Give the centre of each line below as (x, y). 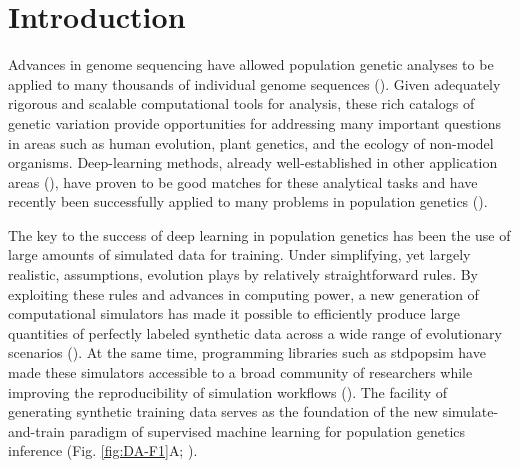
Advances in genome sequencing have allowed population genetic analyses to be (251, 64)
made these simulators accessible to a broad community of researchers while (240, 372)
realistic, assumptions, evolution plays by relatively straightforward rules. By (243, 274)
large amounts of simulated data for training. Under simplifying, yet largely (239, 254)
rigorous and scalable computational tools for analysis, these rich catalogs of (241, 103)
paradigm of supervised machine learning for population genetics (267, 430)
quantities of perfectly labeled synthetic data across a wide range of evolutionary (255, 332)
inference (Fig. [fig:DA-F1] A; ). (103, 450)
